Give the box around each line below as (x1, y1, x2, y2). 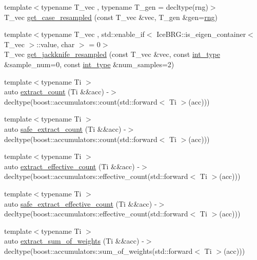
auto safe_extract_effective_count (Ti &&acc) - (4, 198, 157, 209)
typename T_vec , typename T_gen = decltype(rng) (41, 2, 208, 12)
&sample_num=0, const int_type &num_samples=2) (4, 58, 174, 69)
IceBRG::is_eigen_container (156, 29, 246, 39)
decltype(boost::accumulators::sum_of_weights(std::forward (4, 245, 193, 256)
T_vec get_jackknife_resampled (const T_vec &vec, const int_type (4, 49, 221, 59)
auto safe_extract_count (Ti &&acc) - (4, 123, 126, 134)
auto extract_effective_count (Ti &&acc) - (4, 161, 140, 171)
